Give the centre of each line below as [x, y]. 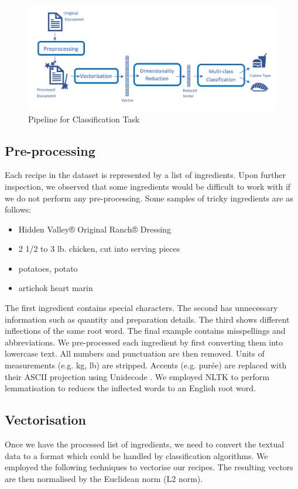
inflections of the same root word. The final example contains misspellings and [145, 331]
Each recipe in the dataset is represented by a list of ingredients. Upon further [145, 175]
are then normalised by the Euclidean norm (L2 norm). [104, 478]
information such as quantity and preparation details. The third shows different [147, 319]
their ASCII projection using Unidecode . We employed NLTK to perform [137, 376]
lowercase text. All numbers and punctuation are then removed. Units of [135, 353]
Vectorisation [45, 420]
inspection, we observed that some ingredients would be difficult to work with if [148, 186]
